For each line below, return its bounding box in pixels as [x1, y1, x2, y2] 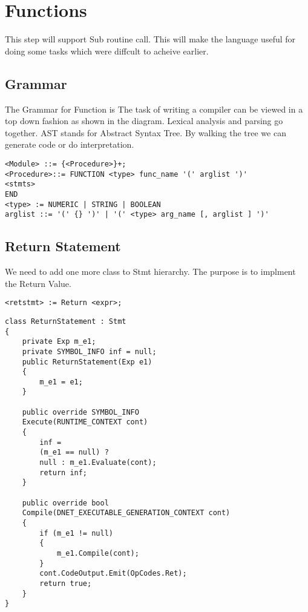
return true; [39, 579, 92, 588]
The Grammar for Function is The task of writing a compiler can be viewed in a [5, 102, 303, 115]
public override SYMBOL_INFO [22, 407, 139, 416]
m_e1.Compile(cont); [56, 548, 139, 558]
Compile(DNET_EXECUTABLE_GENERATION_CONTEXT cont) [22, 508, 231, 518]
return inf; [39, 468, 88, 477]
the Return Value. [5, 277, 71, 289]
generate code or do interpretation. [5, 138, 134, 151]
